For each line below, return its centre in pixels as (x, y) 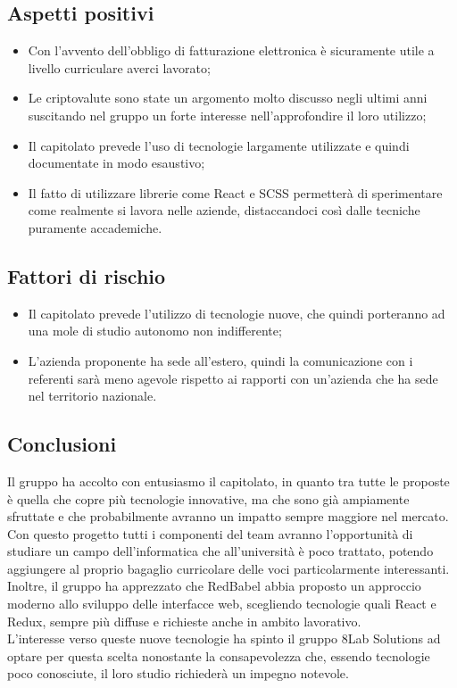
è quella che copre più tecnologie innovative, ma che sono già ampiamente (208, 498)
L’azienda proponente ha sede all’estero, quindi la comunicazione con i (220, 360)
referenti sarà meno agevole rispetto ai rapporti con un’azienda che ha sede (233, 378)
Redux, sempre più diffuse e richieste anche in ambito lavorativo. (184, 621)
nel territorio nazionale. (92, 396)
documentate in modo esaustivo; (116, 163)
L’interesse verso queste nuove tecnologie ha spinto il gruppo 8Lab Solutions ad (224, 638)
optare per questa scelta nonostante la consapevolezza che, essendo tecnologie (219, 655)
